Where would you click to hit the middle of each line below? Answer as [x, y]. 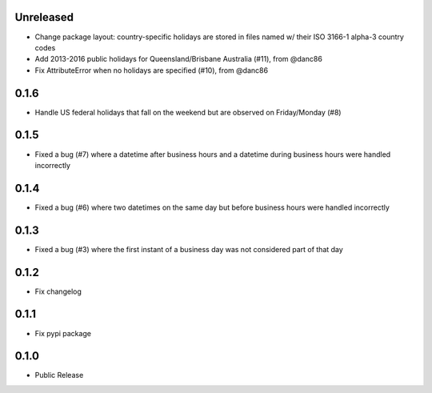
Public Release [59, 375]
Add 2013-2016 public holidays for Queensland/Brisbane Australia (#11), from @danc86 [179, 59]
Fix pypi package [63, 333]
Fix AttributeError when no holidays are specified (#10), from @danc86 [151, 70]
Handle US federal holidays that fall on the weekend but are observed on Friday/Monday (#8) [188, 112]
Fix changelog [58, 291]
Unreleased [44, 17]
